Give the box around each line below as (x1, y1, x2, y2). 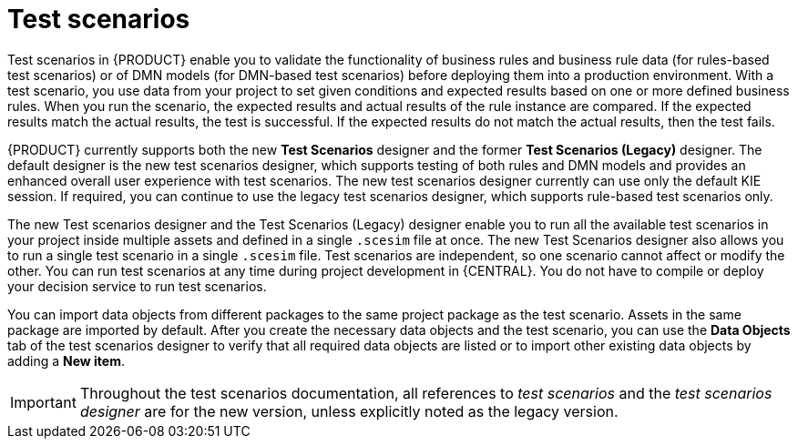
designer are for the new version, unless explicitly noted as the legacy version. (79, 401, 619, 421)
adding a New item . (7, 352, 125, 369)
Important (10, 392, 77, 411)
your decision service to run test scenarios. (7, 278, 267, 294)
